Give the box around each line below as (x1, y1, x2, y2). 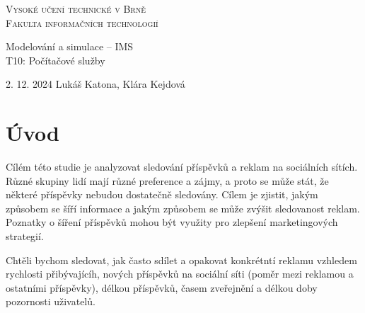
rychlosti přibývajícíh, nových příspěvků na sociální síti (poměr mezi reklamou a (6, 266, 354, 281)
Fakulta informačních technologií (6, 15, 158, 30)
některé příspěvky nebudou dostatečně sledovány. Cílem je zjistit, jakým (6, 187, 318, 202)
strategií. (6, 229, 44, 244)
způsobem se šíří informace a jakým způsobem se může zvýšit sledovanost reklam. (6, 200, 360, 215)
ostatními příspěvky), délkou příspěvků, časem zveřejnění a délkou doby (6, 280, 318, 295)
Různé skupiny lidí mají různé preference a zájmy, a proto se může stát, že (6, 173, 329, 188)
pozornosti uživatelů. (6, 294, 95, 309)
